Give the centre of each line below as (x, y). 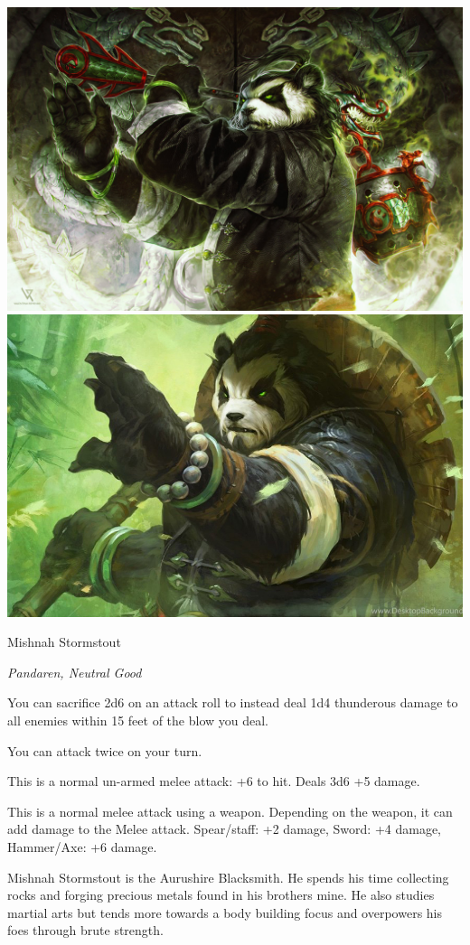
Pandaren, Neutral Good (75, 672)
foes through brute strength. (85, 930)
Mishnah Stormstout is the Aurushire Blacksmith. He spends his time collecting (228, 877)
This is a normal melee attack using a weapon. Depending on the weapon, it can (230, 811)
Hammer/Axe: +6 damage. (82, 847)
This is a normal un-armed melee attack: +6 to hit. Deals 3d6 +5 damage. (214, 781)
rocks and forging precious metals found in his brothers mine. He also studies (221, 895)
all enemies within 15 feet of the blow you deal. (138, 720)
